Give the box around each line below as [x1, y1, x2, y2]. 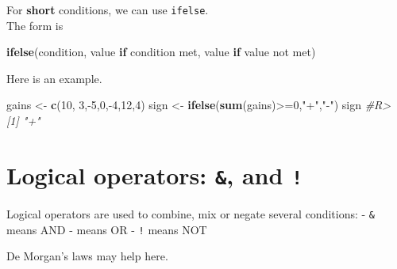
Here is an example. [6, 70, 102, 86]
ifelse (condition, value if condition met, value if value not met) [6, 44, 316, 60]
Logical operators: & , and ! [6, 158, 303, 191]
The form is [6, 17, 64, 33]
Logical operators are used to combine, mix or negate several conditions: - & [6, 205, 375, 222]
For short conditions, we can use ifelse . [6, 2, 209, 17]
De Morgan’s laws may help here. [6, 248, 168, 264]
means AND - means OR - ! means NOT [6, 221, 207, 237]
